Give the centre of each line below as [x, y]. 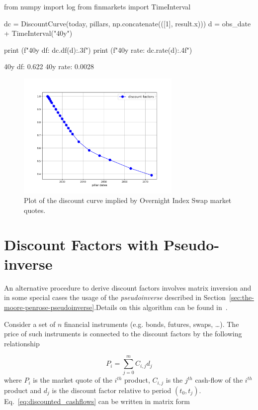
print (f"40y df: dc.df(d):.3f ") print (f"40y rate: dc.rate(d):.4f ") [98, 50]
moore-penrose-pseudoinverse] [49, 307]
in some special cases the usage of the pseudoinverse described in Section [115, 297]
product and [23, 390]
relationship [22, 343]
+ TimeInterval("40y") [38, 33]
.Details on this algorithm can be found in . [161, 307]
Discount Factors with [81, 244]
